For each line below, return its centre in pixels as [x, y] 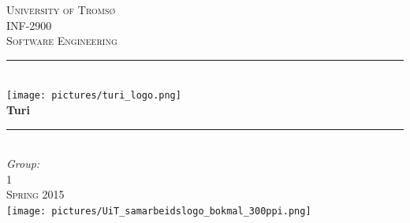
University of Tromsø [61, 9]
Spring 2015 [35, 194]
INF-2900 [29, 25]
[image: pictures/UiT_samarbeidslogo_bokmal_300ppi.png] [159, 211]
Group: [23, 164]
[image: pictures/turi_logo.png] [94, 96]
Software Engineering [62, 41]
